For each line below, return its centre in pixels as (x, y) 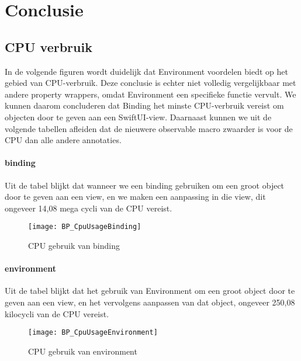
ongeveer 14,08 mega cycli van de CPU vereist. (89, 208)
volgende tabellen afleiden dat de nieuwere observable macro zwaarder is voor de (149, 128)
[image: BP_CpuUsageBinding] (85, 227)
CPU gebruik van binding (74, 245)
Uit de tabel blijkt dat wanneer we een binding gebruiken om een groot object (145, 185)
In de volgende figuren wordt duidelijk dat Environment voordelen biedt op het (146, 71)
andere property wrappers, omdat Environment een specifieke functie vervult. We (150, 94)
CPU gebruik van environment (83, 351)
